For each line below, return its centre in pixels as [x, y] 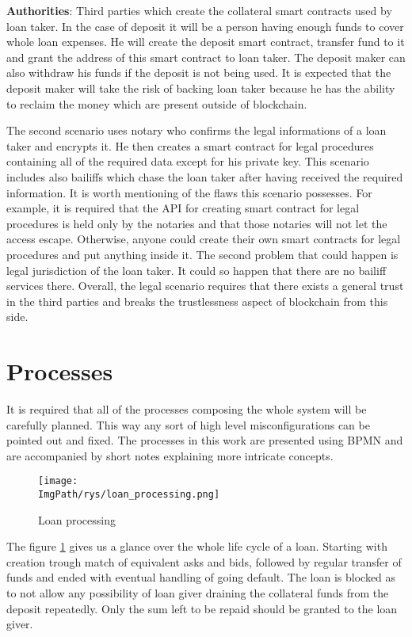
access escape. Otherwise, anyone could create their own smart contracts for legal [204, 239]
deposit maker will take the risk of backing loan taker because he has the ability [201, 88]
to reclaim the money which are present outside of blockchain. [157, 103]
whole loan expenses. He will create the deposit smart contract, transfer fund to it [206, 42]
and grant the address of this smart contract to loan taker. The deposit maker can [206, 57]
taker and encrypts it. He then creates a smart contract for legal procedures [190, 145]
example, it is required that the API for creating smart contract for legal [183, 208]
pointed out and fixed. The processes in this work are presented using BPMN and [205, 440]
